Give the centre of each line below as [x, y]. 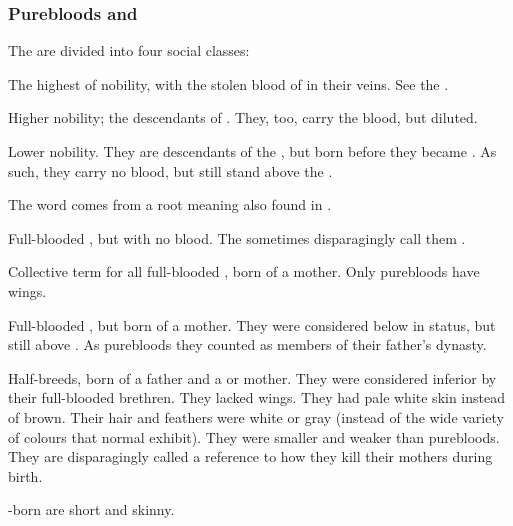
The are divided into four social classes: [129, 50]
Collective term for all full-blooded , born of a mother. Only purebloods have [244, 271]
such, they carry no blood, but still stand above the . [170, 170]
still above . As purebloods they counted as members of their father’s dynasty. [247, 344]
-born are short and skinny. [91, 509]
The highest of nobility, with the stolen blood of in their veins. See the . [228, 83]
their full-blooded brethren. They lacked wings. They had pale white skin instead [256, 397]
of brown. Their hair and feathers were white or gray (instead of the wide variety [256, 416]
